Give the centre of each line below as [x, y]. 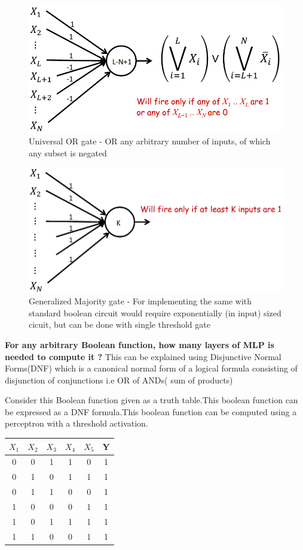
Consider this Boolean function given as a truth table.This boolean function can [151, 400]
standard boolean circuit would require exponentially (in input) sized [155, 312]
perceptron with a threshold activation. [76, 423]
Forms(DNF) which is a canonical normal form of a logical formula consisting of [151, 368]
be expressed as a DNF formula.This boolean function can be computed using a [151, 411]
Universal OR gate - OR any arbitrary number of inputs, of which [150, 141]
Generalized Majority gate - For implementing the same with [140, 301]
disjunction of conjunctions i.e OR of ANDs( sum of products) [119, 380]
